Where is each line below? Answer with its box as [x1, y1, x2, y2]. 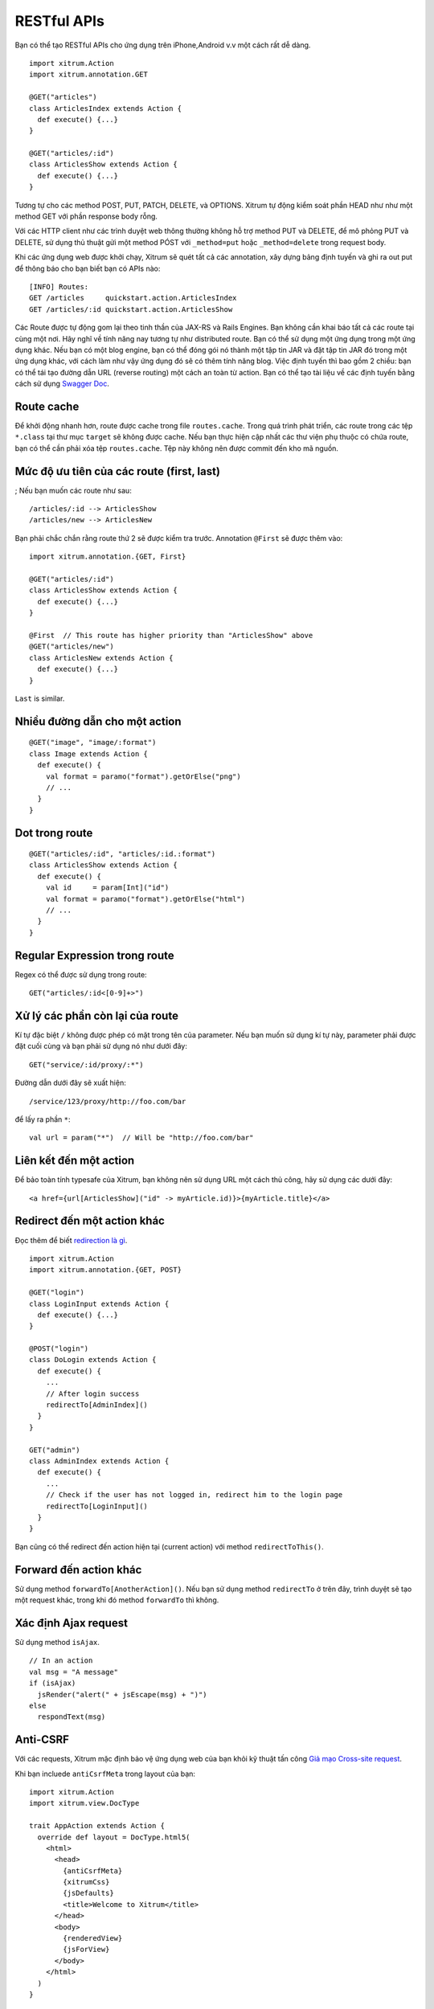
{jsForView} [63, 1945, 110, 1954]
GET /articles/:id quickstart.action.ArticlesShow [29, 305, 233, 313]
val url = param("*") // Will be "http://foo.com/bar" [29, 1133, 254, 1143]
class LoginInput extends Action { [29, 1299, 170, 1308]
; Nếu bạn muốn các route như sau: [14, 485, 132, 495]
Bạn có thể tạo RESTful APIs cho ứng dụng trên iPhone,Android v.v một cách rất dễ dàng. [14, 40, 311, 50]
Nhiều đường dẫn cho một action [14, 714, 182, 728]
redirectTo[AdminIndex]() [45, 1401, 149, 1410]
